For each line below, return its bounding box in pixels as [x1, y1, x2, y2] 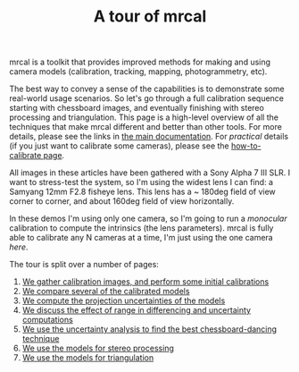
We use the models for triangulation [21, 352, 154, 363]
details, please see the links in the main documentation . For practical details [9, 131, 288, 142]
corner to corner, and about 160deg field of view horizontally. [9, 196, 235, 207]
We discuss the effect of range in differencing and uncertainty [21, 305, 252, 316]
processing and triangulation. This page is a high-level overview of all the [9, 112, 279, 123]
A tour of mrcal [93, 6, 207, 27]
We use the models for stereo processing [21, 342, 174, 354]
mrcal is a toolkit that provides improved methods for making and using [9, 56, 270, 68]
